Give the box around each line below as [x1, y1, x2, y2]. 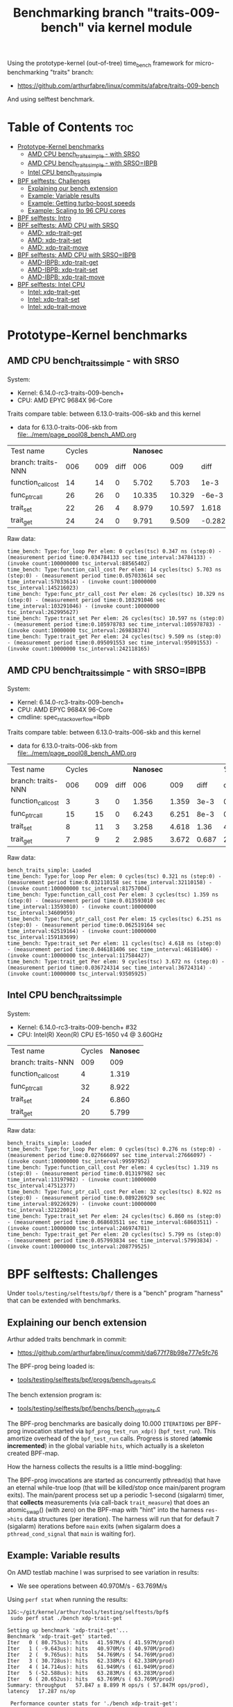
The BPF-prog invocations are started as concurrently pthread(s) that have [7, 1476, 221, 1484]
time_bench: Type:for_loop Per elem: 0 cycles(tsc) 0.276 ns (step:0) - [7, 1145, 222, 1153]
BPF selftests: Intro [17, 214, 71, 222]
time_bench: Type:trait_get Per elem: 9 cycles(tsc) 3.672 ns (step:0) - [7, 958, 225, 965]
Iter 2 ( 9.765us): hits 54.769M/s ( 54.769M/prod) [7, 1651, 175, 1658]
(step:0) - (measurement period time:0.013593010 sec [7, 897, 166, 904]
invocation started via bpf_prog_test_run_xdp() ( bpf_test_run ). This [21, 1426, 216, 1435]
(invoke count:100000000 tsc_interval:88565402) [7, 560, 150, 567]
